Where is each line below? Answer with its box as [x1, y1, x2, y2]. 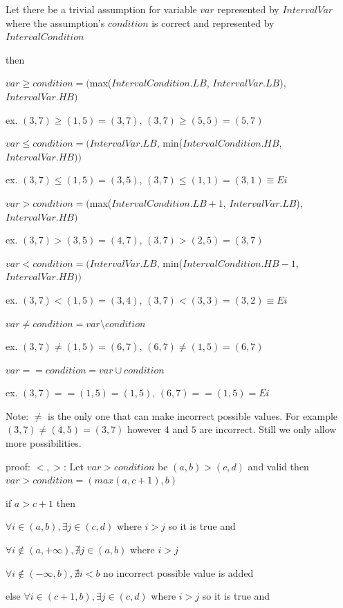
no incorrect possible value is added [103, 565, 254, 580]
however [127, 422, 162, 436]
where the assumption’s [6, 15, 105, 30]
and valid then [248, 459, 309, 473]
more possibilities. [6, 436, 82, 450]
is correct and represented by [151, 15, 275, 30]
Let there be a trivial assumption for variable [6, 2, 197, 16]
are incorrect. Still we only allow [199, 422, 337, 436]
